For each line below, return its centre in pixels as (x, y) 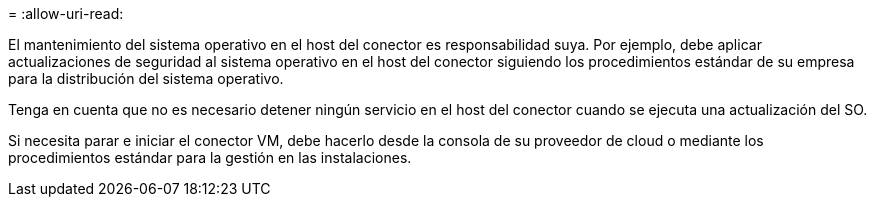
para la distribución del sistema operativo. (146, 78)
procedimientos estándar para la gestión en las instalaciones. (210, 157)
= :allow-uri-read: (66, 13)
